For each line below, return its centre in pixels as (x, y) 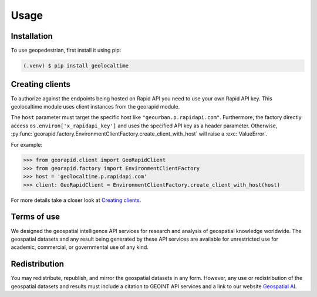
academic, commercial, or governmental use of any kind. (80, 247)
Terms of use (36, 217)
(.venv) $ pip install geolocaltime (76, 66)
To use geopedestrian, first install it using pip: (66, 50)
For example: (27, 144)
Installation (32, 36)
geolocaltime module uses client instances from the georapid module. (95, 106)
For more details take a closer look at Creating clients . (76, 200)
